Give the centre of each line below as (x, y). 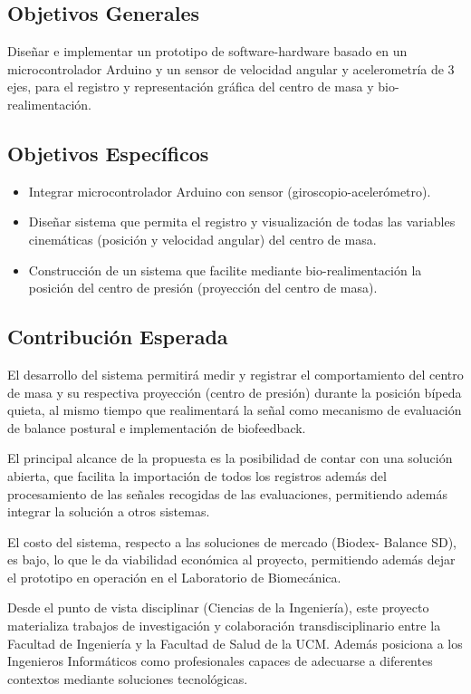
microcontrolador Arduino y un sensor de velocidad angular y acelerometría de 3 (231, 68)
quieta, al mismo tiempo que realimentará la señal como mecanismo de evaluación (235, 410)
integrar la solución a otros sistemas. (109, 511)
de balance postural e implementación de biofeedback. (157, 427)
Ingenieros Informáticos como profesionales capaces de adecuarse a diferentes (220, 661)
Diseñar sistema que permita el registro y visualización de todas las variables (242, 222)
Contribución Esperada (118, 337)
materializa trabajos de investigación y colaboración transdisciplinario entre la (224, 626)
